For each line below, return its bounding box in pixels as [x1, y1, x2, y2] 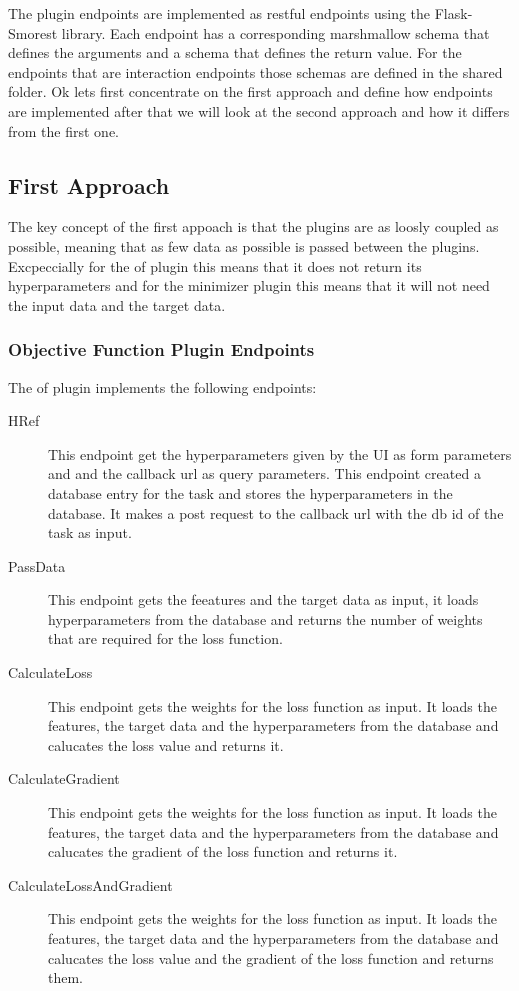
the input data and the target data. [8, 294, 226, 315]
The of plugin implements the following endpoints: [8, 376, 317, 397]
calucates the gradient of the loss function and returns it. [48, 841, 398, 862]
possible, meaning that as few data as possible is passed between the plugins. [8, 235, 480, 256]
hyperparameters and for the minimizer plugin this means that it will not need [8, 275, 490, 296]
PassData [8, 555, 66, 576]
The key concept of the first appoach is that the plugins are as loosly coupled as [8, 216, 499, 237]
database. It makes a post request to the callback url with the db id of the [48, 502, 504, 523]
